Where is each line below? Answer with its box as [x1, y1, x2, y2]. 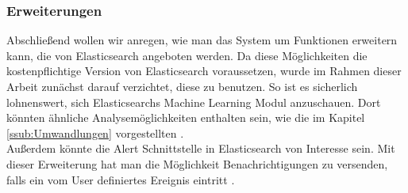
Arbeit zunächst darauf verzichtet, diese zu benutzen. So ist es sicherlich [6, 78, 358, 94]
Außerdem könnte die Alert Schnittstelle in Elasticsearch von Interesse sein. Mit [6, 140, 395, 157]
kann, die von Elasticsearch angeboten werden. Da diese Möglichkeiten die [6, 47, 368, 63]
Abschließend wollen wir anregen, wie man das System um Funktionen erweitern [6, 32, 398, 48]
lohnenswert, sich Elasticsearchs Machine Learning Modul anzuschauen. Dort [6, 93, 381, 110]
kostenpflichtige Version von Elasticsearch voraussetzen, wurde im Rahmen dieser [6, 62, 402, 79]
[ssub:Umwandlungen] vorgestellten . [6, 124, 184, 141]
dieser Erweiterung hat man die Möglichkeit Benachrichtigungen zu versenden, [6, 155, 388, 172]
